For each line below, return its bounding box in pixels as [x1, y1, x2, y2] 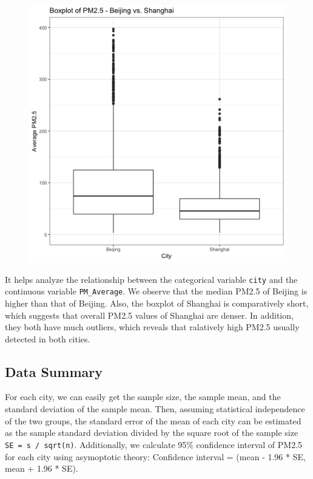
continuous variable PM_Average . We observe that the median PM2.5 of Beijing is [5, 285, 308, 297]
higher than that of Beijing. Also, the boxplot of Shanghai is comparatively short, [5, 296, 309, 309]
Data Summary [5, 362, 103, 381]
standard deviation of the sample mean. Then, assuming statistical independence [5, 403, 305, 415]
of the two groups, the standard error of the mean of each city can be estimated [5, 414, 301, 427]
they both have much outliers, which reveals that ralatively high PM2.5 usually [5, 321, 300, 333]
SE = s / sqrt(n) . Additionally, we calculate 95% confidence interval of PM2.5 [5, 438, 303, 450]
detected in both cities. [5, 332, 90, 345]
